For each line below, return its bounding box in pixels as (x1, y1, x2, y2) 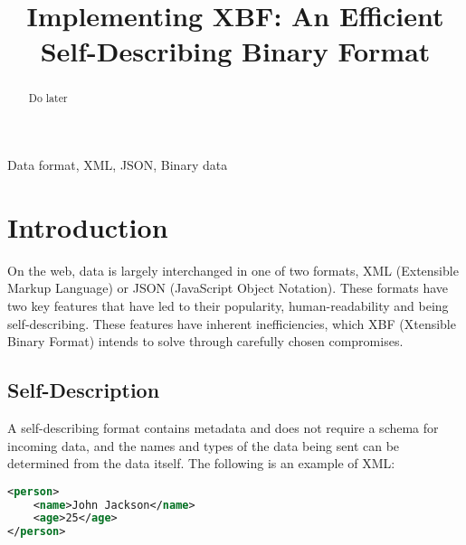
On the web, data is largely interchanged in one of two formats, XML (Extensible (7, 260, 459, 279)
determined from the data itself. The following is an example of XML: (7, 454, 395, 473)
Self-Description (7, 376, 160, 404)
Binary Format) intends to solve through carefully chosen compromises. (7, 332, 404, 351)
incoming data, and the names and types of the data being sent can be (7, 436, 400, 455)
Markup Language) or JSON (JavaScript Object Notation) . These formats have (7, 278, 449, 297)
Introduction (7, 208, 168, 245)
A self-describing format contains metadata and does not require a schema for (7, 418, 439, 437)
